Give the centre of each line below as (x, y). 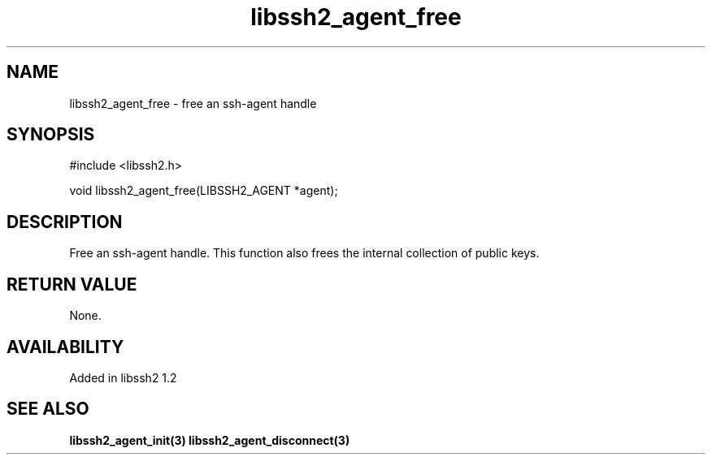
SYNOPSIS (51, 135)
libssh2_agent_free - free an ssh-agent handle (193, 103)
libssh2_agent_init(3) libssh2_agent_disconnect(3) (210, 440)
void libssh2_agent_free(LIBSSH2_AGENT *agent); (204, 191)
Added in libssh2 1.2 (123, 377)
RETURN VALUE (72, 284)
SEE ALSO (48, 409)
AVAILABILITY (65, 347)
